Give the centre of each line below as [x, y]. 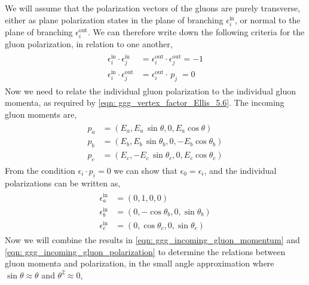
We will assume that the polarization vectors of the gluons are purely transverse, [153, 8]
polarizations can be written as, [63, 183]
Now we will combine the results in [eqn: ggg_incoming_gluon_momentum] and [152, 239]
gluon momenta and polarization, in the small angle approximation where [140, 263]
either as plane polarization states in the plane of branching [114, 19]
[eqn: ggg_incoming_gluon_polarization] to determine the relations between [145, 251]
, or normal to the [267, 19]
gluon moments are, [41, 114]
